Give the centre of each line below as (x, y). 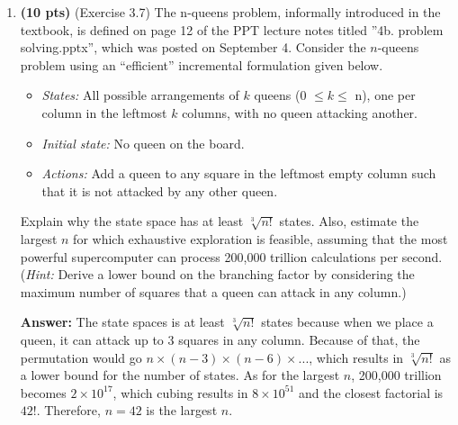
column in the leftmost (104, 112)
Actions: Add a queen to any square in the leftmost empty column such (239, 173)
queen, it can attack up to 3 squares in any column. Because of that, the (220, 339)
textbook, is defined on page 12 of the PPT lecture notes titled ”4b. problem (232, 29)
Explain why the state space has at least (132, 221)
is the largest (182, 410)
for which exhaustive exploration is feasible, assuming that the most (260, 238)
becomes (43, 392)
